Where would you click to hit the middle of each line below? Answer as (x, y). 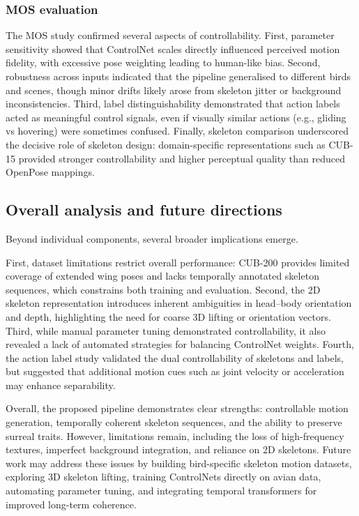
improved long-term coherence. (71, 504)
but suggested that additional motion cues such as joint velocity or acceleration (175, 371)
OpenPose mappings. (50, 172)
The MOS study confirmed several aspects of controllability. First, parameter (170, 35)
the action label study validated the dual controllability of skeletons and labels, (175, 357)
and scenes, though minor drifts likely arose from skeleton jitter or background (174, 90)
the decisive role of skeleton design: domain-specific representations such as (166, 144)
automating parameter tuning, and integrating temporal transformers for (161, 491)
